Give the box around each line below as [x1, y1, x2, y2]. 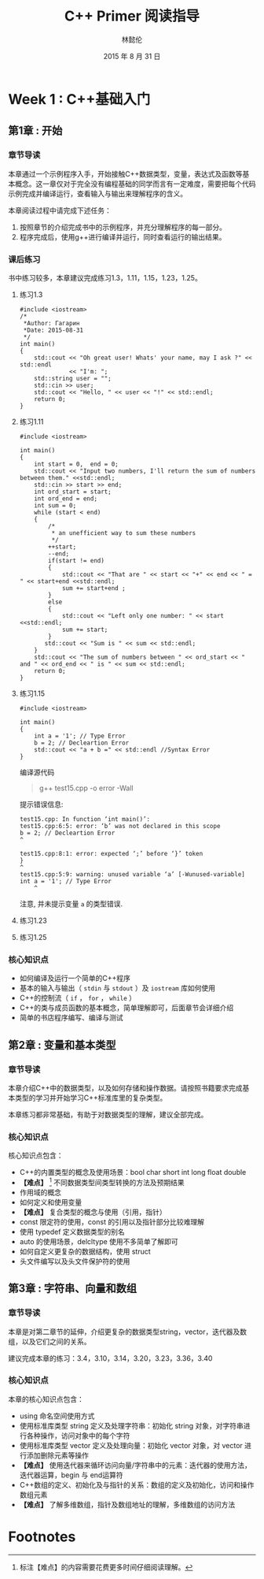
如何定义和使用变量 [19, 1197, 82, 1206]
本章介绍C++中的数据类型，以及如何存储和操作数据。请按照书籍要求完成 [8, 1083, 243, 1092]
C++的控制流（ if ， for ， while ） [19, 994, 136, 1003]
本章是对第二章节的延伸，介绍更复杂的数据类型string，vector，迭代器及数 [8, 1327, 247, 1336]
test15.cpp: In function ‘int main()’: [19, 815, 151, 823]
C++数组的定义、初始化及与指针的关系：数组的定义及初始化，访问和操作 [19, 1480, 255, 1489]
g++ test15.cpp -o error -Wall [38, 783, 134, 793]
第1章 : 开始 [8, 124, 63, 138]
